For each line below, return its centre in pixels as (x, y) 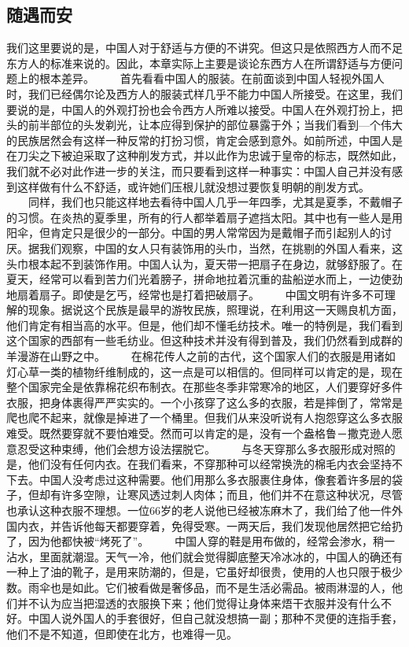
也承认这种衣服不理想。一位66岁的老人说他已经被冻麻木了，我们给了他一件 (199, 510)
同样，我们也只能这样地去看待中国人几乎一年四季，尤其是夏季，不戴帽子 (215, 202)
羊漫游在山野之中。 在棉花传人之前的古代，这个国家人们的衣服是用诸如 (201, 356)
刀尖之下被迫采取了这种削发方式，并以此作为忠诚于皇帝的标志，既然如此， (210, 155)
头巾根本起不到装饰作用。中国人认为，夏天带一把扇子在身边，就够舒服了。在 (204, 263)
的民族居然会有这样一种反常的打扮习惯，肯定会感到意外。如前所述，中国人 (199, 140)
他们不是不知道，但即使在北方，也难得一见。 (122, 633)
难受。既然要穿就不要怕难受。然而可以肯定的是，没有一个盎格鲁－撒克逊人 (199, 433)
